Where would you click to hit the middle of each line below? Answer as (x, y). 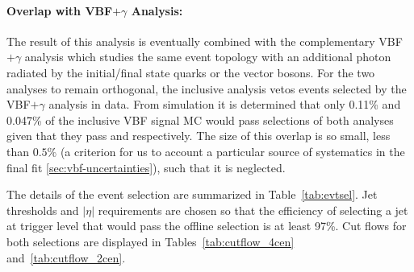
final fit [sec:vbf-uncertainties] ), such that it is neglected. (146, 167)
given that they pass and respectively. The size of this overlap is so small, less (199, 136)
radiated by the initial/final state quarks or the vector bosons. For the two (191, 72)
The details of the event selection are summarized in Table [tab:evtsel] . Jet (192, 194)
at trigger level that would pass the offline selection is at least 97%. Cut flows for (207, 226)
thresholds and (43, 210)
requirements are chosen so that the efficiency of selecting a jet (253, 210)
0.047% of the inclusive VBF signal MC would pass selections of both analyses (200, 120)
